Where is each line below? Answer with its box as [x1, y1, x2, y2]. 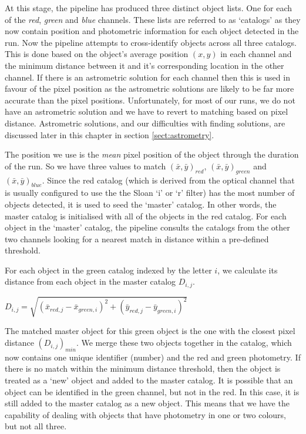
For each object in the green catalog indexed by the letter [5, 263, 212, 276]
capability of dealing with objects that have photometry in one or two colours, [5, 408, 287, 420]
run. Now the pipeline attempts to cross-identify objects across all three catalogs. [5, 36, 297, 48]
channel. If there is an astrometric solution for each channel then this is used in [5, 71, 290, 83]
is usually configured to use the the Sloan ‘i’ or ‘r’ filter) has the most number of [5, 186, 295, 199]
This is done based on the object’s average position [5, 48, 189, 60]
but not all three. [5, 420, 67, 432]
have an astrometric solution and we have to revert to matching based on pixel [5, 105, 288, 118]
